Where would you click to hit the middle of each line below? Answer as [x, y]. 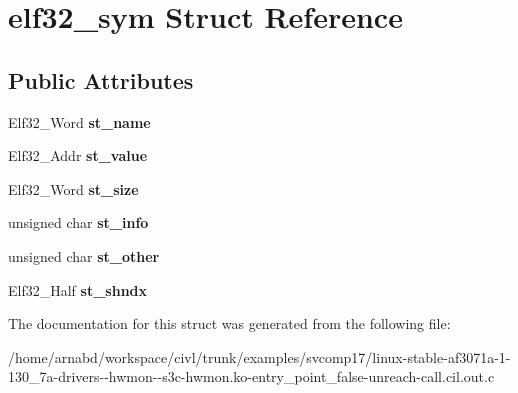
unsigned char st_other [84, 255]
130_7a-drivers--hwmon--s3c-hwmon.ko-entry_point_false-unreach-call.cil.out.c [251, 376]
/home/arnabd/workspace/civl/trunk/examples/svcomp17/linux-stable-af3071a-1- [259, 356]
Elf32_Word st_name [79, 121]
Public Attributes [101, 79]
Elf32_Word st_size [73, 188]
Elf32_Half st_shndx [78, 289]
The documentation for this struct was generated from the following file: [229, 323]
